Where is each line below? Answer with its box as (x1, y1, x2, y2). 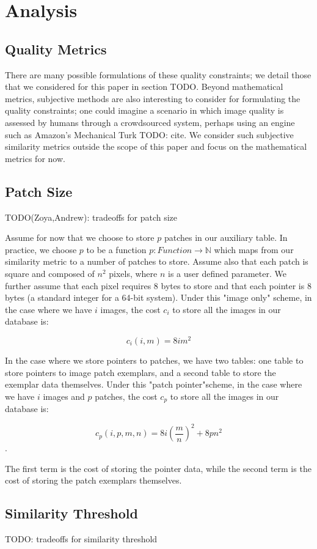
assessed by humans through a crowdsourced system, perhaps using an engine (5, 116, 295, 128)
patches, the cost (95, 389, 158, 402)
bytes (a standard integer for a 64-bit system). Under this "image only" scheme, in (5, 291, 312, 304)
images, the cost (100, 303, 161, 315)
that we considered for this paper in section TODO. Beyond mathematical (5, 80, 283, 93)
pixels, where (109, 267, 158, 279)
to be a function (86, 243, 147, 256)
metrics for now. (5, 152, 65, 164)
